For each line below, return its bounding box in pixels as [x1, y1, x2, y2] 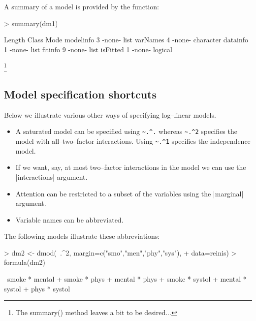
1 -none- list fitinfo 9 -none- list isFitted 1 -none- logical [4, 44, 172, 54]
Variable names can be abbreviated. [15, 214, 124, 225]
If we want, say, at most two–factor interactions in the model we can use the [15, 162, 246, 172]
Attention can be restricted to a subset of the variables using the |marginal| [15, 188, 244, 198]
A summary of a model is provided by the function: [4, 1, 159, 11]
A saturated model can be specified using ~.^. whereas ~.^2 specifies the [15, 126, 237, 136]
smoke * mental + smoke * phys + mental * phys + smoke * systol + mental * [7, 274, 247, 284]
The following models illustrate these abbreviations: [4, 231, 160, 241]
